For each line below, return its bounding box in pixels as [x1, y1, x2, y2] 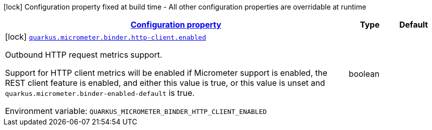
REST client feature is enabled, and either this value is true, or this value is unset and [5, 78, 325, 88]
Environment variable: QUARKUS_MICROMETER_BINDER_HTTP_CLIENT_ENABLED [5, 106, 267, 116]
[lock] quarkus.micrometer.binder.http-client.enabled [5, 32, 206, 42]
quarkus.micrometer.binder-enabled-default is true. [5, 88, 195, 98]
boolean [349, 69, 380, 79]
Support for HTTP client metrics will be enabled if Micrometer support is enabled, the [5, 68, 327, 78]
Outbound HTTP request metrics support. [5, 50, 162, 60]
